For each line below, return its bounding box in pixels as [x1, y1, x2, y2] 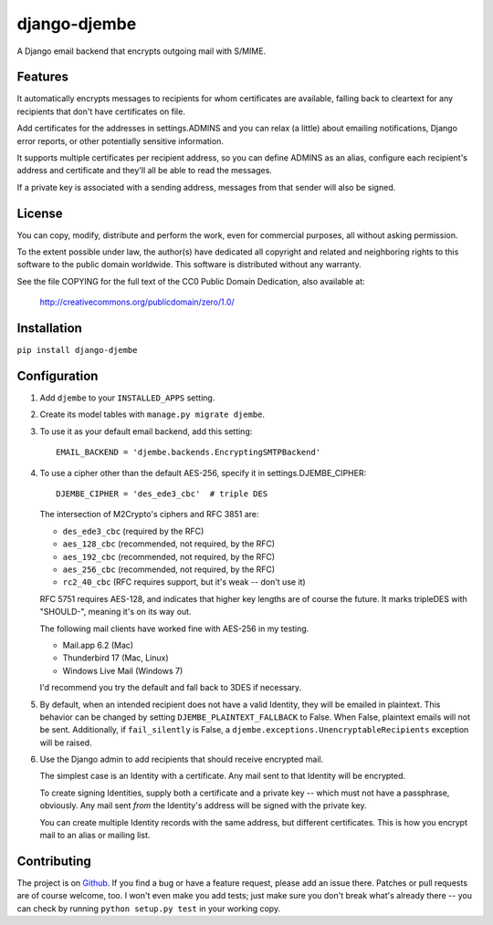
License [16, 205, 63, 221]
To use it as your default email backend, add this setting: [39, 425, 253, 437]
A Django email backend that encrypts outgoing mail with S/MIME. [16, 46, 267, 57]
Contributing [16, 853, 91, 868]
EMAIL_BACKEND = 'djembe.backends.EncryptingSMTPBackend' [56, 447, 321, 458]
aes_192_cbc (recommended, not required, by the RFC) [62, 551, 276, 562]
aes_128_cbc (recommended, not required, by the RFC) [62, 538, 276, 549]
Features [16, 69, 68, 85]
